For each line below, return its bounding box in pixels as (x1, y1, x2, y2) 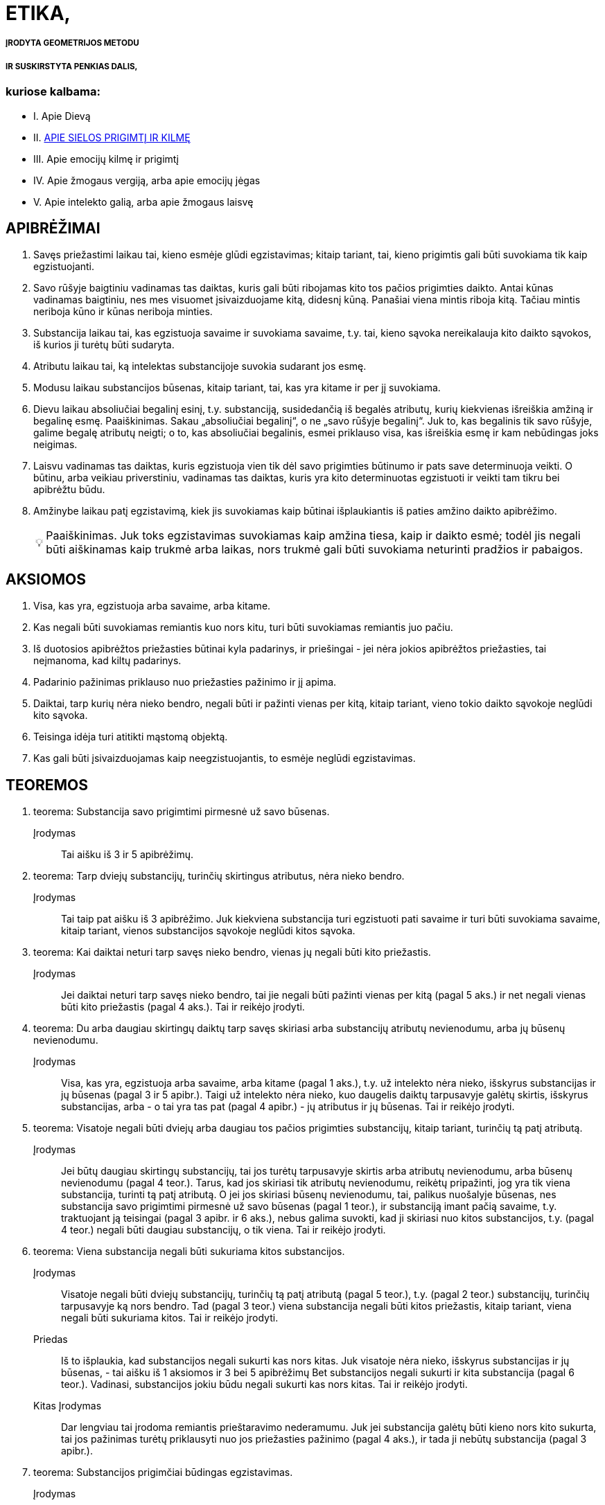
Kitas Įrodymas (33, 1400, 102, 1412)
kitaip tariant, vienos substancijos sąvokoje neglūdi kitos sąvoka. (61, 925, 356, 937)
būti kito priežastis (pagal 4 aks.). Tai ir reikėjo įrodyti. (61, 1001, 305, 1013)
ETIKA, (6, 1, 71, 25)
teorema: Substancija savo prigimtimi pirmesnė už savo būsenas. (33, 805, 330, 818)
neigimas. (33, 438, 78, 451)
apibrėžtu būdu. (33, 483, 105, 496)
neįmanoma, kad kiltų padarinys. (33, 654, 182, 667)
